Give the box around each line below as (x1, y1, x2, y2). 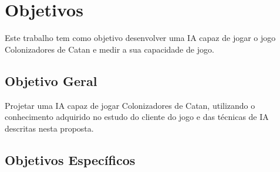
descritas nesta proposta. (5, 122, 94, 134)
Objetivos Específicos (5, 150, 136, 168)
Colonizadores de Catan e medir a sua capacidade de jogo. (5, 43, 214, 55)
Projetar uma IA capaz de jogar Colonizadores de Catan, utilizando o (5, 99, 255, 111)
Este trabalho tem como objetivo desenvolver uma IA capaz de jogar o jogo (5, 32, 276, 44)
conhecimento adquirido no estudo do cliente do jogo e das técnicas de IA (5, 111, 269, 123)
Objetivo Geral (5, 71, 97, 90)
